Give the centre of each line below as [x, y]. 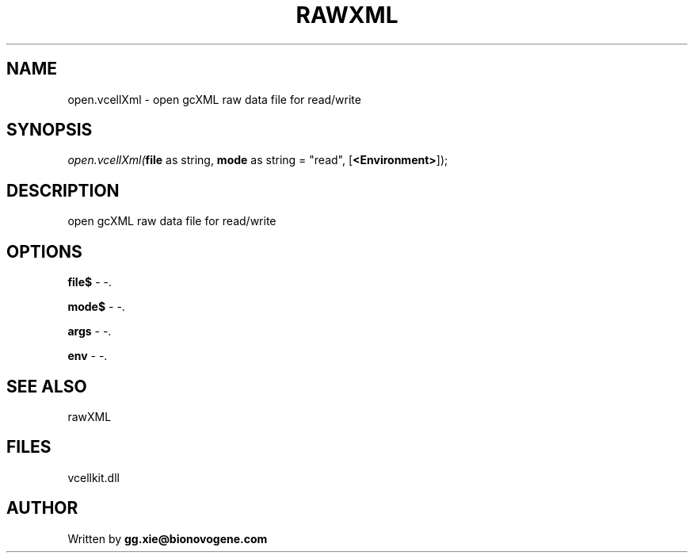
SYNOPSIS [50, 130]
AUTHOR [42, 508]
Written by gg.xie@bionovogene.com [168, 538]
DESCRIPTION [63, 190]
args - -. [90, 331]
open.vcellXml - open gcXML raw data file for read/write [214, 99]
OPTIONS [44, 251]
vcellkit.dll [93, 477]
